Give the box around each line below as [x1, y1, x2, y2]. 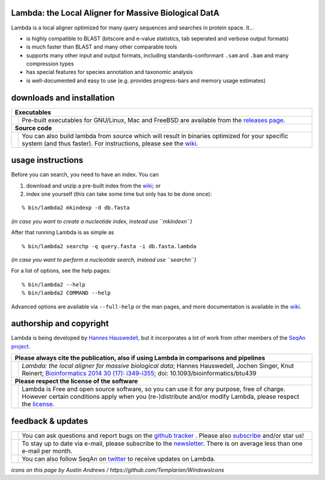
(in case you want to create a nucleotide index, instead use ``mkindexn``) [11, 217, 193, 225]
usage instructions [11, 155, 84, 165]
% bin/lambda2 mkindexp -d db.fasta [22, 204, 130, 211]
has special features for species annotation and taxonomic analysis [26, 68, 193, 76]
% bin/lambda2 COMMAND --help [22, 290, 111, 297]
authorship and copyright [11, 318, 109, 329]
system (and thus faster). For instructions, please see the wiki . [22, 139, 199, 147]
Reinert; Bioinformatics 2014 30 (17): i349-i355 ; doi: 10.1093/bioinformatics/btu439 [22, 369, 257, 378]
